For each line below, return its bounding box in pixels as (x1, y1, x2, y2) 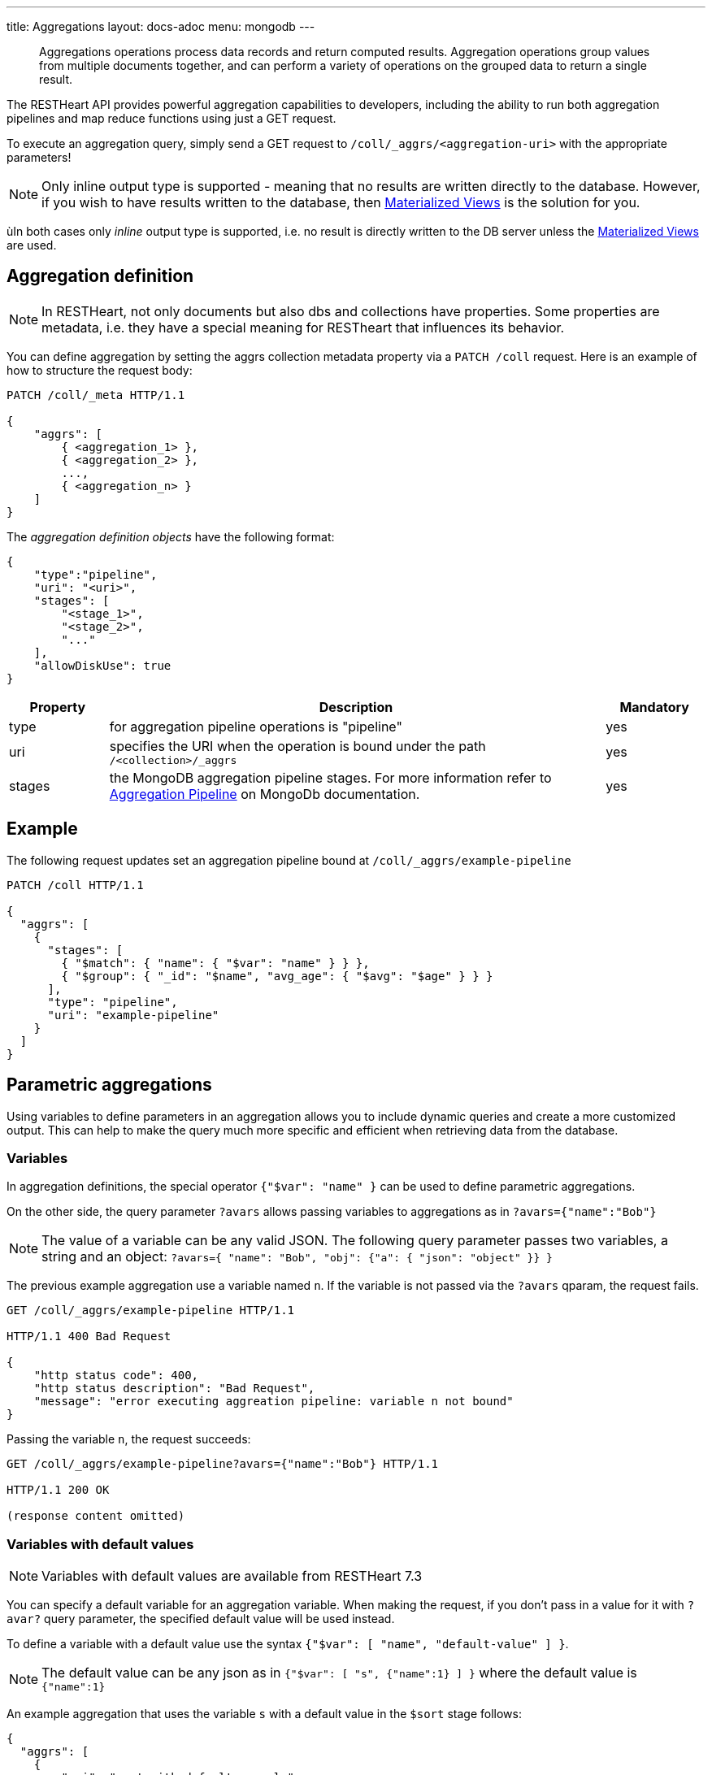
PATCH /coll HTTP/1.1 (7, 878, 144, 892)
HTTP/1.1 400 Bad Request (7, 1330, 171, 1343)
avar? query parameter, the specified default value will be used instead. (7, 1612, 395, 1626)
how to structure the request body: (7, 362, 193, 377)
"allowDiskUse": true (33, 658, 171, 672)
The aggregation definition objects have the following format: (7, 529, 335, 544)
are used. (7, 238, 57, 252)
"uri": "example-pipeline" (47, 1008, 219, 1022)
